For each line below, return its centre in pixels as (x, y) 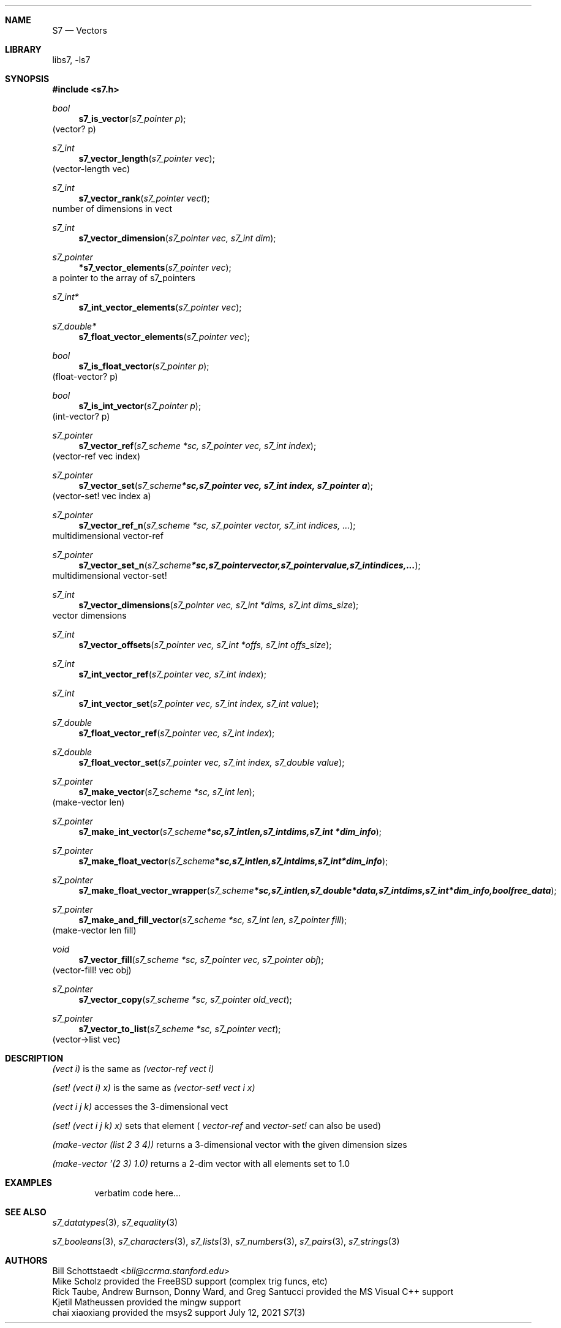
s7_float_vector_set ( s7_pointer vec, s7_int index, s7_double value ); (212, 762)
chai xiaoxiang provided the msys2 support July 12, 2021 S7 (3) (179, 1312)
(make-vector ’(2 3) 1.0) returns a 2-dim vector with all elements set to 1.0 (201, 1164)
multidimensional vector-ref (108, 536)
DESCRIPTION (34, 1058)
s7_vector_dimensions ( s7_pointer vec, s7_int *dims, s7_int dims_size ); (219, 605)
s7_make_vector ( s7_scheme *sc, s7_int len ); (167, 792)
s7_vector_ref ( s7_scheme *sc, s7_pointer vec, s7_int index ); (198, 446)
